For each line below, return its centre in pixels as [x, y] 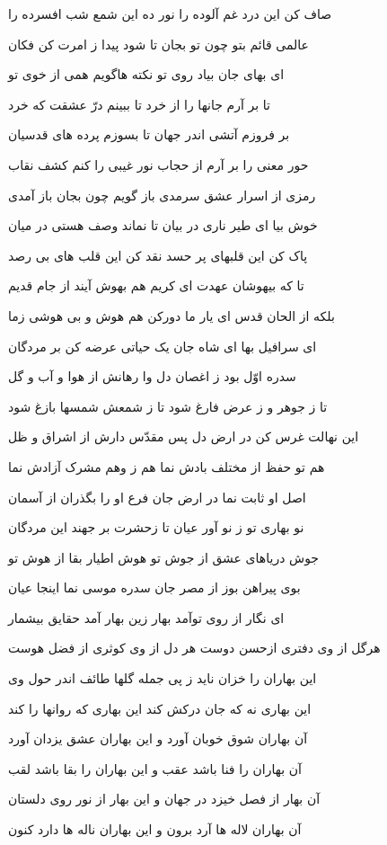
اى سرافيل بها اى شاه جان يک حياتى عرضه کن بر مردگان [163, 346]
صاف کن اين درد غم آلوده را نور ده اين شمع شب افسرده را [170, 13]
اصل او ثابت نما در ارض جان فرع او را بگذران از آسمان [157, 497]
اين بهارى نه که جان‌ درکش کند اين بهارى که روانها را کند [160, 708]
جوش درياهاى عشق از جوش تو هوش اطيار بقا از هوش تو [164, 557]
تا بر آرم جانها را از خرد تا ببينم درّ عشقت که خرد [139, 104]
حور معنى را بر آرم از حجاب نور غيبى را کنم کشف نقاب [158, 164]
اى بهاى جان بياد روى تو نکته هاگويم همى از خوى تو [146, 74]
